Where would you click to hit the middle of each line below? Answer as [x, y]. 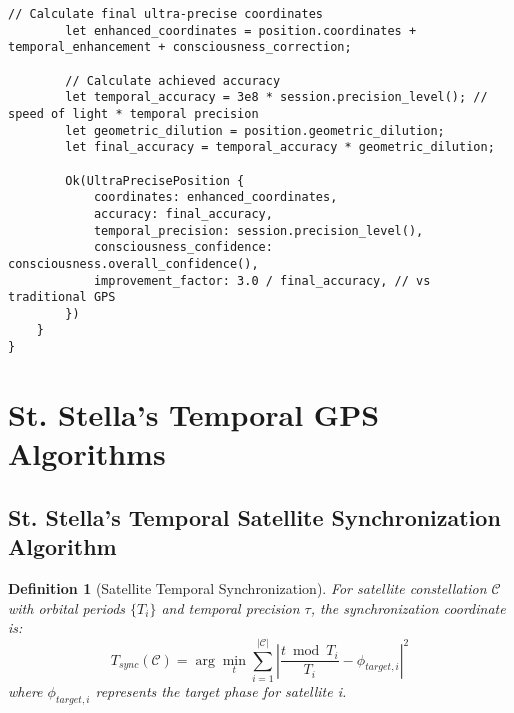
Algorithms [87, 453]
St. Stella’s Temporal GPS [194, 413]
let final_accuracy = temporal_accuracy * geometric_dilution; [280, 147]
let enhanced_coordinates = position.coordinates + [241, 30]
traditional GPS [62, 297]
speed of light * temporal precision [133, 113]
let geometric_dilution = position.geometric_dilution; [255, 130]
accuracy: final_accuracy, [183, 213]
